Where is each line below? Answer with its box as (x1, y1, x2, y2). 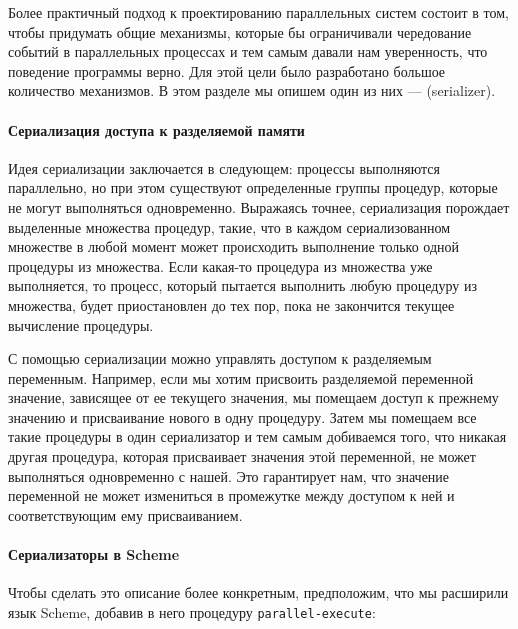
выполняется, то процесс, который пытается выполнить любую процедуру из (8, 275, 477, 296)
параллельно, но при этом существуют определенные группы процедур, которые (8, 177, 498, 198)
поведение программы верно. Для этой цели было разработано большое (8, 60, 446, 81)
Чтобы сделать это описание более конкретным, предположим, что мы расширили (8, 582, 509, 603)
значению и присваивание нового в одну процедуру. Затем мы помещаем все (8, 406, 477, 427)
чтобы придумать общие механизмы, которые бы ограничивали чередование (8, 21, 472, 42)
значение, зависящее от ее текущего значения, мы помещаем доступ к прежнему (8, 387, 499, 408)
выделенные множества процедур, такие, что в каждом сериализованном (8, 216, 451, 237)
